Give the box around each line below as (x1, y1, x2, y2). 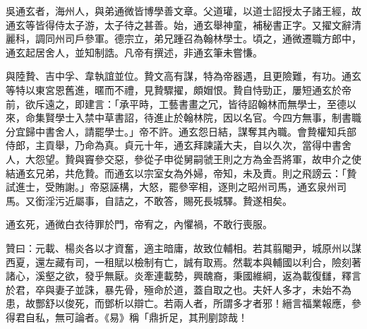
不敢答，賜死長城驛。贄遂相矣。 (143, 193, 292, 208)
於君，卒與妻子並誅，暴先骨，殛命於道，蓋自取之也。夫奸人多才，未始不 (6, 282, 342, 297)
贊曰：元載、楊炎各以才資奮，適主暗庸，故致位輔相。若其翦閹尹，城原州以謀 (6, 240, 361, 255)
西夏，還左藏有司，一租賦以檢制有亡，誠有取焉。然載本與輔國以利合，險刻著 (6, 254, 361, 269)
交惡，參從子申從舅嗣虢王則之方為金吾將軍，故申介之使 (104, 151, 361, 166)
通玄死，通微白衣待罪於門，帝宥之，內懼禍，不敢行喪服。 (6, 217, 272, 232)
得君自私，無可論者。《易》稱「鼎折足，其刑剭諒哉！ (6, 309, 248, 324)
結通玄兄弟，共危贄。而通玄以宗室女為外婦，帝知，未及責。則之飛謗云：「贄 (6, 165, 356, 180)
